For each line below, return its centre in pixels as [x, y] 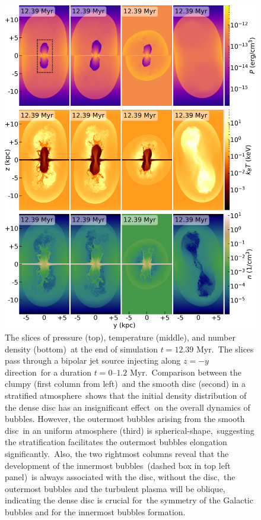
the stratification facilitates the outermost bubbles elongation [116, 442]
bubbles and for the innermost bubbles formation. [95, 511]
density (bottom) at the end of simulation [82, 349]
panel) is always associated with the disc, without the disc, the [120, 477]
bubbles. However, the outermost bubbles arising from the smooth [125, 419]
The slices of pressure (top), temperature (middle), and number [120, 337]
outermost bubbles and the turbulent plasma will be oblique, [115, 488]
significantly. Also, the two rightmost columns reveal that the [117, 453]
